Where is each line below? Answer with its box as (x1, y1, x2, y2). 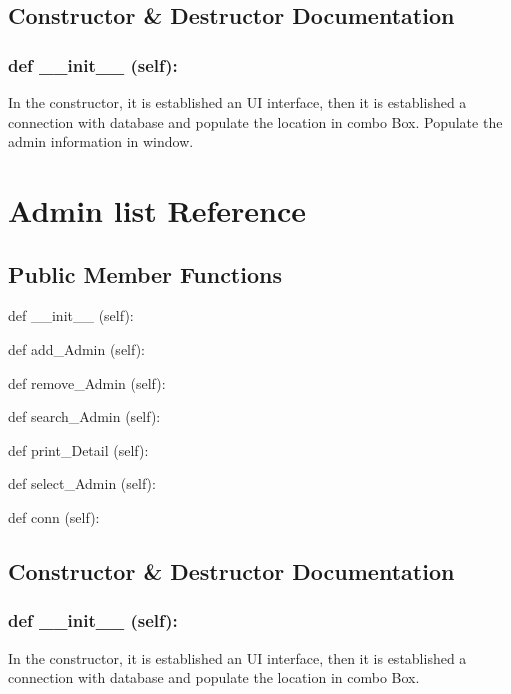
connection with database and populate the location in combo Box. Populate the (8, 111, 503, 132)
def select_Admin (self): (8, 473, 156, 494)
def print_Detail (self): (8, 439, 149, 460)
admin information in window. (8, 131, 194, 152)
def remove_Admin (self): (8, 372, 166, 393)
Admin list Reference (8, 189, 307, 230)
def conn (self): (8, 506, 100, 527)
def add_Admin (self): (8, 338, 146, 359)
